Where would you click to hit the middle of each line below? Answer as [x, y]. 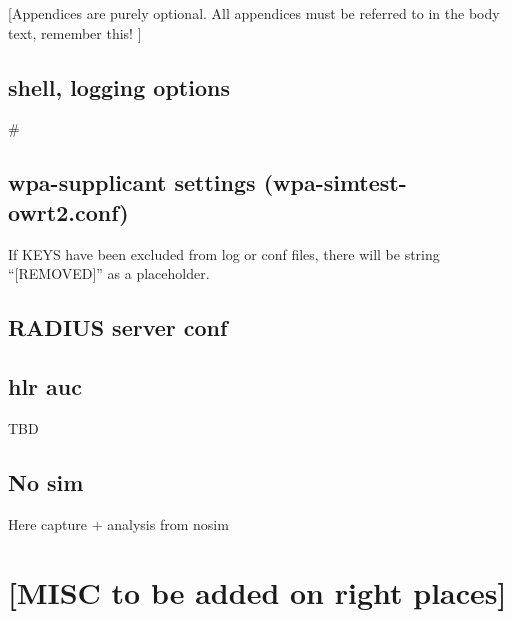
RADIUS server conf [118, 327]
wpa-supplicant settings [132, 182]
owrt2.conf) [68, 211]
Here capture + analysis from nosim [118, 523]
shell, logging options [119, 86]
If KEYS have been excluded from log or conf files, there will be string [224, 253]
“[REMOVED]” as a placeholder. [109, 273]
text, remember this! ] [75, 32]
